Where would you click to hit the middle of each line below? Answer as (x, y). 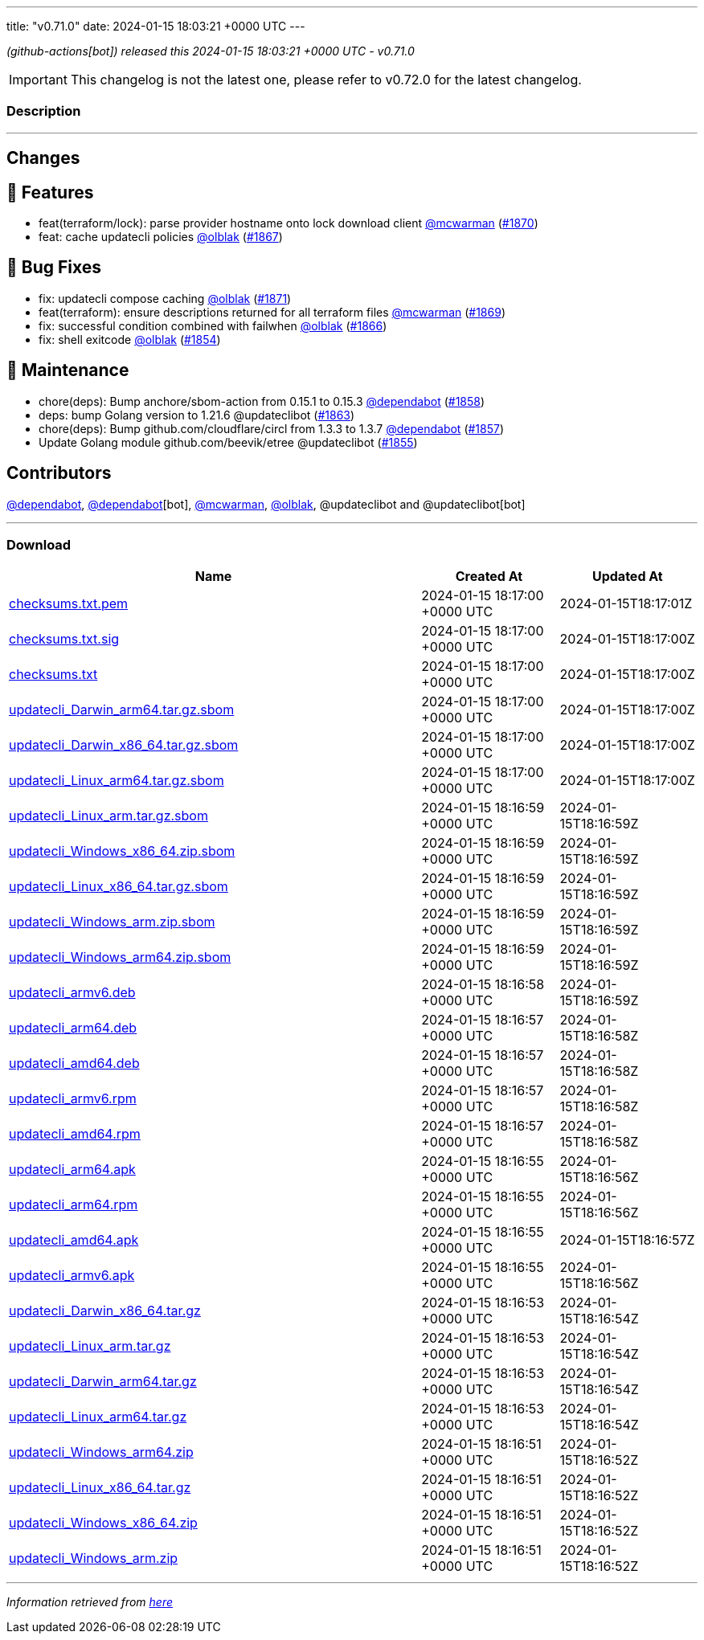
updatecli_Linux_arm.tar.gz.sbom (108, 816)
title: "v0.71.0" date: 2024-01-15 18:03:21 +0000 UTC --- (156, 26)
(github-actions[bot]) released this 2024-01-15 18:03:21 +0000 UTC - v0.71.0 (211, 51)
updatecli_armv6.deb (72, 993)
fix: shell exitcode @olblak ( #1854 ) (130, 339)
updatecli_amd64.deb (74, 1063)
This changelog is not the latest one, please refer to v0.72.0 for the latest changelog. (326, 80)
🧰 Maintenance (68, 370)
